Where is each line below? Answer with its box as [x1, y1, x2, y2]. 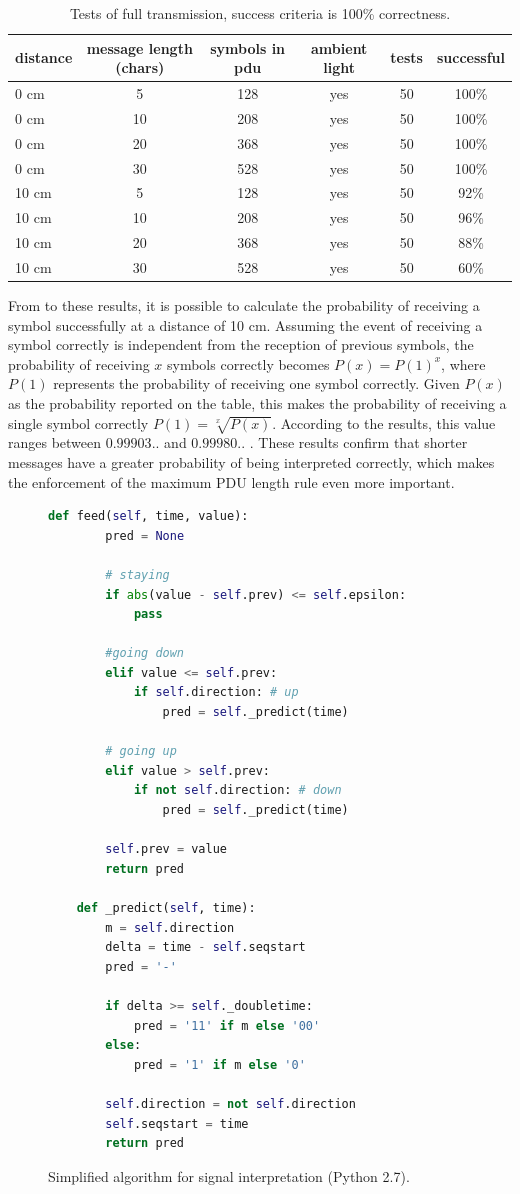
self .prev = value [105, 842, 227, 857]
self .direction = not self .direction [105, 1096, 356, 1111]
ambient [311, 37, 368, 58]
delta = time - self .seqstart [105, 940, 306, 955]
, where [441, 353, 486, 374]
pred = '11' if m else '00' [133, 1018, 321, 1033]
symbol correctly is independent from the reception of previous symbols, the [8, 334, 474, 355]
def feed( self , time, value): [48, 509, 249, 524]
